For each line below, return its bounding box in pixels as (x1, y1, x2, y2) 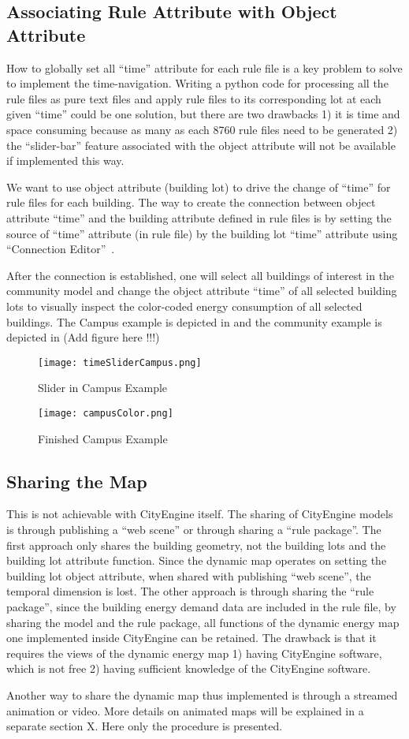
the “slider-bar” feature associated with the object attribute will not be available (6, 136, 396, 153)
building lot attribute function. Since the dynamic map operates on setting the (6, 552, 387, 569)
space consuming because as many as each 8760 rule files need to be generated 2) (6, 121, 398, 137)
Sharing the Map (6, 468, 147, 493)
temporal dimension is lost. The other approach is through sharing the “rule (6, 583, 374, 599)
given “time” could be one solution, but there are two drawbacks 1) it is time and (6, 106, 400, 122)
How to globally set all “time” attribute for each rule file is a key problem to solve (6, 59, 403, 76)
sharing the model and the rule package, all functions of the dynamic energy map (6, 614, 400, 630)
